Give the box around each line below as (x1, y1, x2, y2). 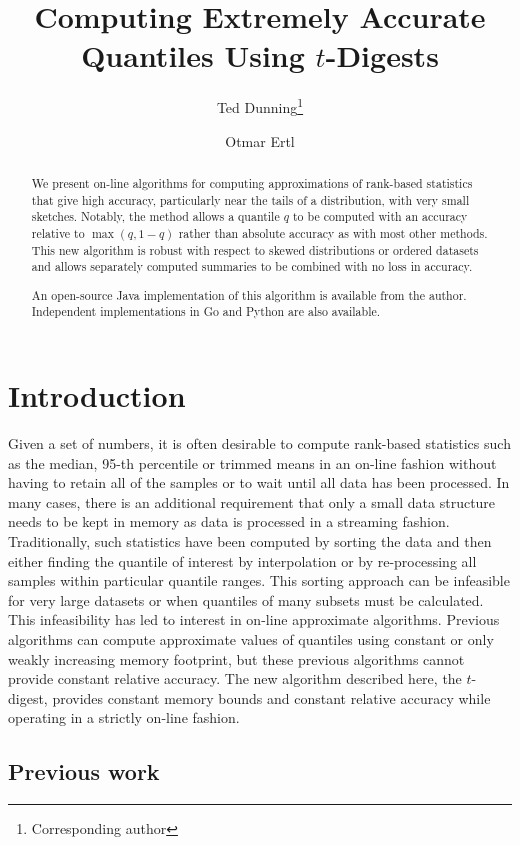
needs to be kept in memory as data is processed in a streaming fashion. (8, 511, 450, 532)
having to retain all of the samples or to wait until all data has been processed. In (8, 472, 510, 493)
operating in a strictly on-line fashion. (8, 707, 240, 728)
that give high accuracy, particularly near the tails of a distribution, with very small (31, 191, 470, 208)
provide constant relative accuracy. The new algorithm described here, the (8, 668, 462, 689)
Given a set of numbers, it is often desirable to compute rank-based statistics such (8, 433, 511, 454)
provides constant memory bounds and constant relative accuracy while (52, 687, 491, 708)
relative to (31, 224, 85, 241)
